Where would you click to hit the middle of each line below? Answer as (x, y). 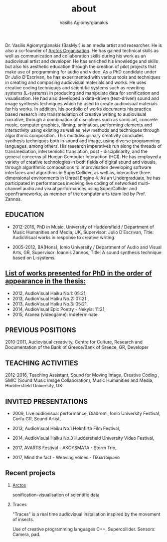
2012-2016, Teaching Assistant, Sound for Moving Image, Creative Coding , (82, 375)
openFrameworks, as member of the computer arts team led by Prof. (76, 194)
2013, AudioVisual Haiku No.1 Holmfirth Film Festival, (66, 428)
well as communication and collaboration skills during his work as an (76, 56)
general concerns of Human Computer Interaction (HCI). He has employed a (83, 156)
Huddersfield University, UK (34, 386)
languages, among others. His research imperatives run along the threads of (83, 146)
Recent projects (30, 473)
